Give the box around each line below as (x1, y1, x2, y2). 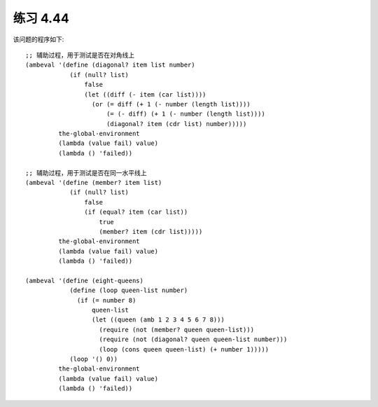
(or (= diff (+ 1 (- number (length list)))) (91, 100, 251, 108)
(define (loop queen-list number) (69, 287, 188, 294)
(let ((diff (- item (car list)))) (84, 90, 206, 98)
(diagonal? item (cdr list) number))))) (106, 120, 247, 127)
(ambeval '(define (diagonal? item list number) (25, 61, 195, 69)
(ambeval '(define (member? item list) (25, 179, 162, 187)
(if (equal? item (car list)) (84, 208, 188, 216)
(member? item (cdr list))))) (99, 228, 203, 235)
